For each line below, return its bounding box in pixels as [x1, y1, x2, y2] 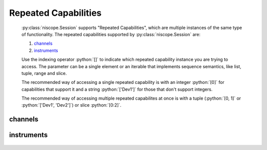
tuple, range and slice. [21, 70, 67, 76]
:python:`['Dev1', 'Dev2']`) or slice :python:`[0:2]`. [21, 102, 122, 108]
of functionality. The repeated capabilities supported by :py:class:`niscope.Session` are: [21, 31, 201, 37]
